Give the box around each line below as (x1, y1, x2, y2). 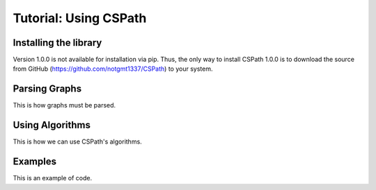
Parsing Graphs (13, 83, 82, 95)
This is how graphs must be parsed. (13, 101, 116, 110)
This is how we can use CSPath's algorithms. (13, 137, 142, 146)
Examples (13, 156, 57, 168)
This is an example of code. (13, 174, 93, 182)
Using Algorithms (13, 119, 91, 131)
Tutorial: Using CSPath (13, 10, 147, 26)
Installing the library (13, 37, 102, 49)
